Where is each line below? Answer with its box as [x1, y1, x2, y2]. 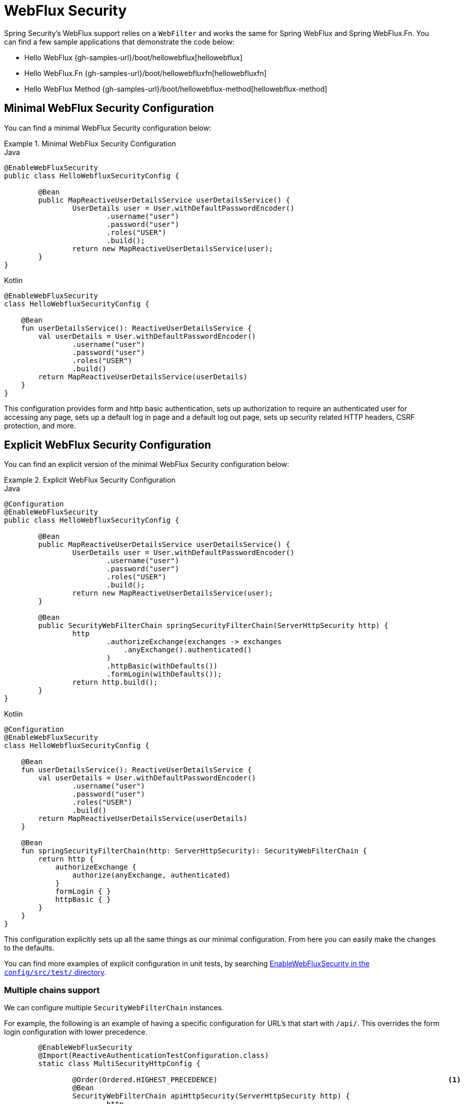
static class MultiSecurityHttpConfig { [38, 1059, 201, 1068]
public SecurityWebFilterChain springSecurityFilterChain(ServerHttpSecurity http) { [38, 621, 389, 630]
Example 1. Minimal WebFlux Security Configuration [4, 139, 176, 148]
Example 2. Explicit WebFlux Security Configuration [4, 476, 176, 485]
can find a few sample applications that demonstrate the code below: [4, 37, 235, 46]
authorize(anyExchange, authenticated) [72, 871, 230, 880]
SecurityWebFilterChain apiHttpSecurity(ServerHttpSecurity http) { [72, 1092, 350, 1100]
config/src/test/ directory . [4, 968, 106, 977]
